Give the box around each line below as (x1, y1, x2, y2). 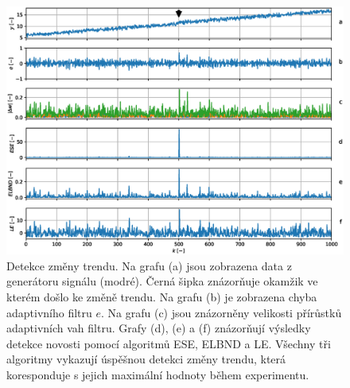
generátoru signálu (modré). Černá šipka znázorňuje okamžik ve (6, 273, 318, 289)
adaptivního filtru (6, 304, 92, 320)
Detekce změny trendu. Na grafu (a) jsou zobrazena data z (6, 257, 292, 274)
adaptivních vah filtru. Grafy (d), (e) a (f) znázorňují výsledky (6, 320, 311, 336)
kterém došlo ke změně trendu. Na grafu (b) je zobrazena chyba (6, 288, 317, 305)
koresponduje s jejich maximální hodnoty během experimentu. (6, 366, 309, 382)
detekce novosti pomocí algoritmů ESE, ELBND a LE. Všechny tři (6, 335, 331, 351)
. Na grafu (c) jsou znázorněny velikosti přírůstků (101, 304, 342, 320)
